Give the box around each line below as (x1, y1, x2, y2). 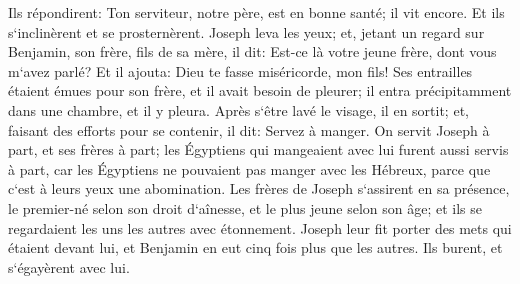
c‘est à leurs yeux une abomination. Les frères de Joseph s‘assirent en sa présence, (8, 178, 510, 199)
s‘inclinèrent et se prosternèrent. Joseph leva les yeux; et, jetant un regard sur (8, 21, 485, 42)
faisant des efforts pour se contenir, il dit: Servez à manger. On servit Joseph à (8, 119, 490, 140)
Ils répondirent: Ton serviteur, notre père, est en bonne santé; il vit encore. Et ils (8, 2, 505, 22)
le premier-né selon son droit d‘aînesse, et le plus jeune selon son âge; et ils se (8, 197, 483, 218)
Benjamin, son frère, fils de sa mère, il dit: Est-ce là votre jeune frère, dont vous (8, 41, 497, 62)
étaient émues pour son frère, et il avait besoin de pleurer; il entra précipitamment (8, 80, 512, 101)
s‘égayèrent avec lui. (8, 256, 130, 277)
